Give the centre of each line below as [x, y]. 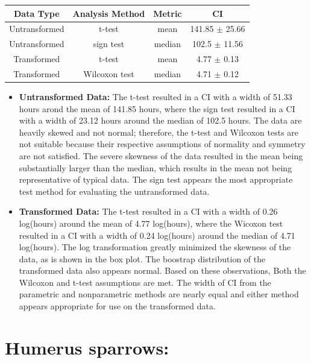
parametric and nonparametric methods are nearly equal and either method [159, 294]
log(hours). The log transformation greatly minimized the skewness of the [155, 247]
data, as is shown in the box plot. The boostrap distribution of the [142, 258]
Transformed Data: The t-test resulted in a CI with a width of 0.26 [148, 211]
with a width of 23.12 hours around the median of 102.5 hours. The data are [160, 120]
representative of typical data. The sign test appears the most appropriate [156, 179]
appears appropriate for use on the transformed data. [117, 306]
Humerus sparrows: [87, 347]
